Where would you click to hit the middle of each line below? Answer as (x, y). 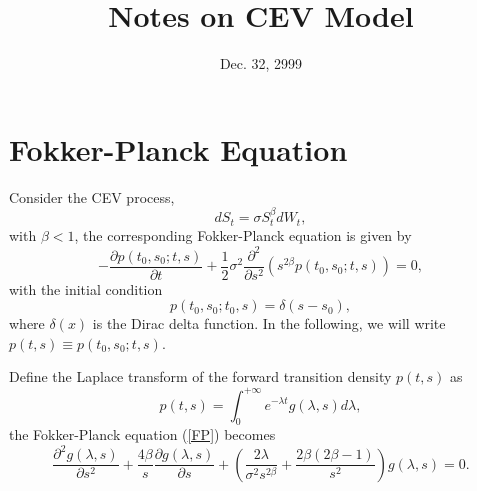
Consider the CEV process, (92, 196)
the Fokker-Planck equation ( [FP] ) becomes (142, 434)
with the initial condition (86, 288)
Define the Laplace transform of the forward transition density (200, 376)
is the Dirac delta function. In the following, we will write (269, 323)
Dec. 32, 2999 (261, 63)
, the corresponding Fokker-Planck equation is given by (243, 235)
